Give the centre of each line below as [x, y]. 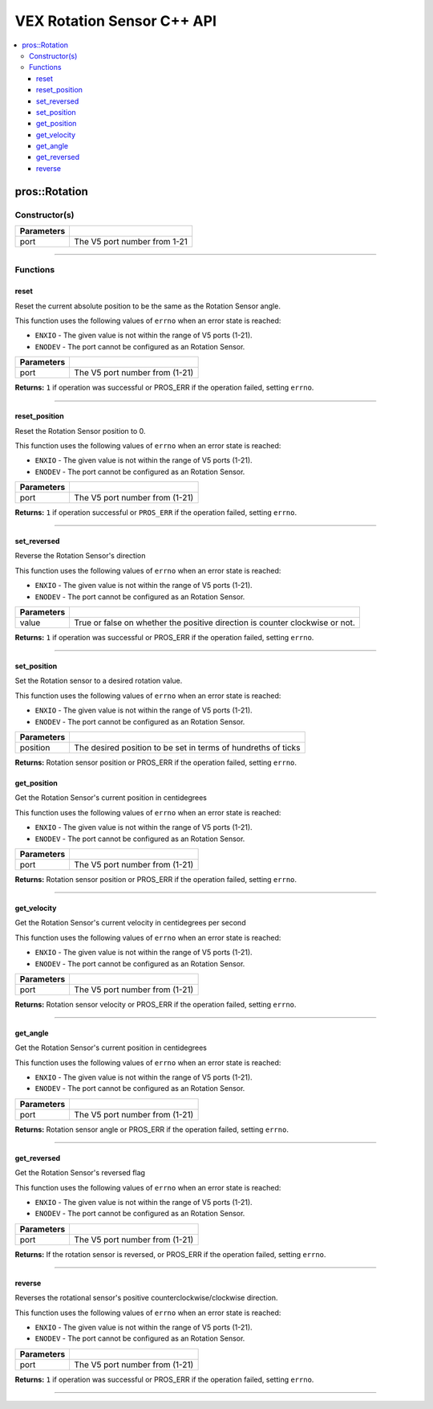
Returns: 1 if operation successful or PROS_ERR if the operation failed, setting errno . [156, 513]
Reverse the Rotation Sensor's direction [80, 556]
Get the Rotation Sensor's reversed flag [80, 1173]
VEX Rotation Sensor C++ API [115, 21]
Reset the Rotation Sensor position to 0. [80, 431]
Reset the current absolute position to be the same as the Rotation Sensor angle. [148, 306]
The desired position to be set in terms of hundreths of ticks [187, 747]
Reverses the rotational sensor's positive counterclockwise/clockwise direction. [146, 1298]
